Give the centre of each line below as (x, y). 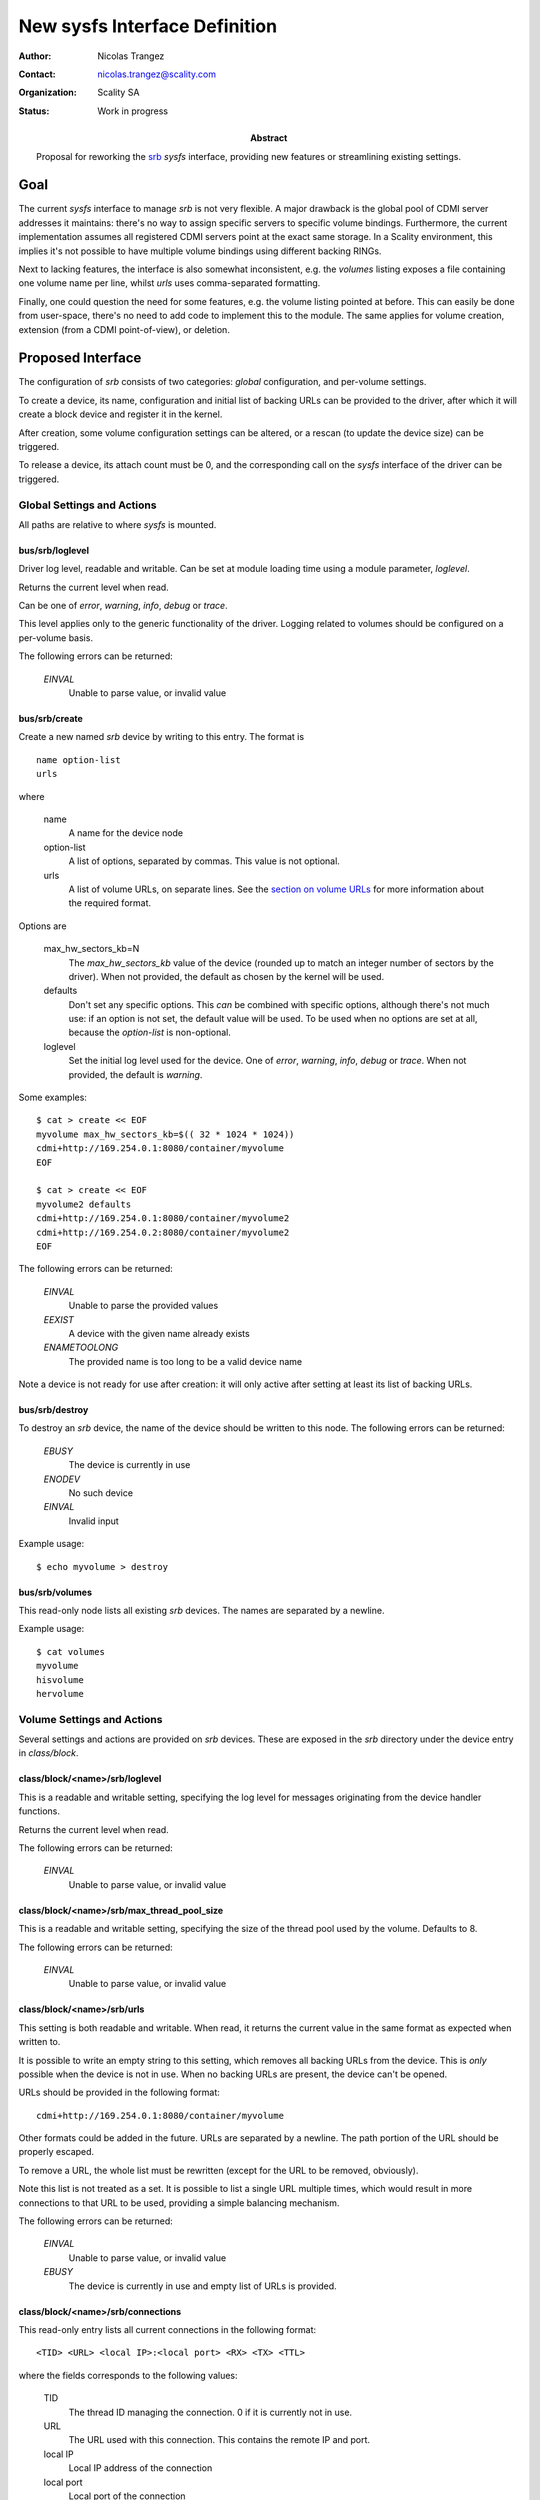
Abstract (269, 138)
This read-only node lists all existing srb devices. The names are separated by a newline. (201, 1610)
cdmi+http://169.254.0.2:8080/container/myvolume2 (163, 1232)
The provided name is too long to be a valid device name (185, 1361)
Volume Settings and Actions (90, 1719)
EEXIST (59, 1319)
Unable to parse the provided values (143, 1306)
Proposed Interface (80, 358)
